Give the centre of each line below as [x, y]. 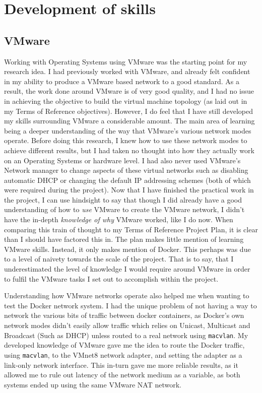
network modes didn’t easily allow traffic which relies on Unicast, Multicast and [127, 325]
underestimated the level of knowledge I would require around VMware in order [127, 269]
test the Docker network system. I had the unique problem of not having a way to [130, 305]
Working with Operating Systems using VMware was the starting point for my [126, 61]
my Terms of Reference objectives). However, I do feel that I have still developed [128, 111]
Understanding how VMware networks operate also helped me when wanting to [127, 296]
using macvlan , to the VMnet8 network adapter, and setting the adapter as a [123, 354]
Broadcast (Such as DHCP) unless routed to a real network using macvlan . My [126, 335]
